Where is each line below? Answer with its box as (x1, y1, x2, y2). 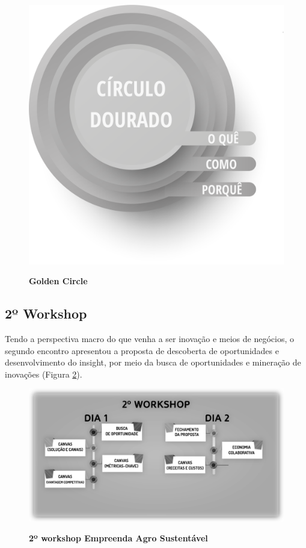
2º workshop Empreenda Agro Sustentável (29, 532, 208, 544)
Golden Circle (29, 275, 88, 287)
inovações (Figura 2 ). (5, 367, 82, 380)
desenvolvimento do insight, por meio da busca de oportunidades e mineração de (5, 356, 301, 369)
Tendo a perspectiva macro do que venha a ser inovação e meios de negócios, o (5, 332, 295, 345)
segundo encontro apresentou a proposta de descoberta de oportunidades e (5, 344, 279, 357)
